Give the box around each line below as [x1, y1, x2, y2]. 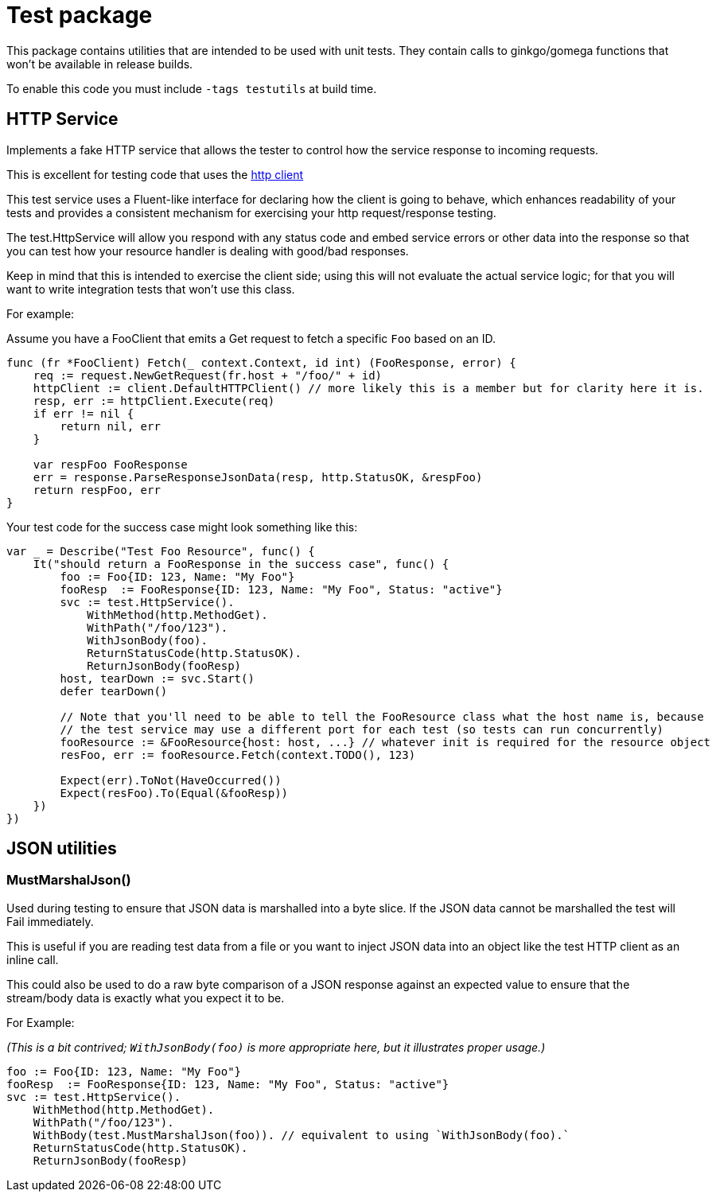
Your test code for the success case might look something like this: [6, 519, 358, 534]
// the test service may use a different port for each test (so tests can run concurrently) [60, 722, 664, 736]
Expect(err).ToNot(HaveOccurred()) [60, 773, 282, 787]
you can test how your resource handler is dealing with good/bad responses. [6, 243, 409, 258]
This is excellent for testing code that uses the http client [6, 167, 304, 181]
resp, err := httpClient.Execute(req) [33, 394, 275, 407]
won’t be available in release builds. [6, 56, 193, 71]
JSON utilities [6, 838, 117, 859]
